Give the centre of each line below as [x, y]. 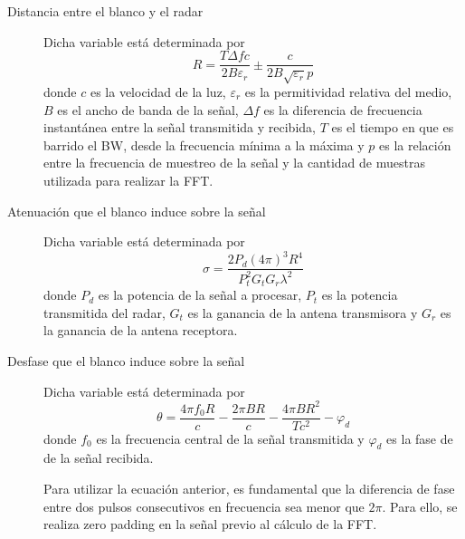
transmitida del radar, [104, 312]
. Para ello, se [420, 506]
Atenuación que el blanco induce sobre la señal [137, 211]
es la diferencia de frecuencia [343, 109]
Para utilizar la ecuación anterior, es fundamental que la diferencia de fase [249, 489]
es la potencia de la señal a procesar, [200, 295]
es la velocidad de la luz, [158, 92]
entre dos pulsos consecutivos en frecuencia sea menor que [204, 506]
